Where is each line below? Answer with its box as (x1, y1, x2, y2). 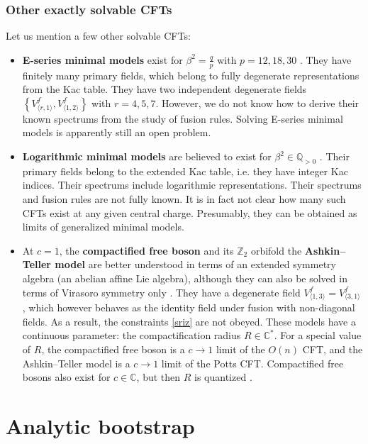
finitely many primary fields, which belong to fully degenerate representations (22, 67, 359, 82)
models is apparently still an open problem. (22, 125, 211, 140)
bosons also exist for (22, 370, 111, 384)
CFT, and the (302, 342, 363, 357)
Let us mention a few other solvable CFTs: (6, 28, 191, 43)
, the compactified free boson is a (41, 342, 185, 357)
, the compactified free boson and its (59, 243, 234, 257)
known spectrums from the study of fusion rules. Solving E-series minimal (22, 111, 343, 126)
